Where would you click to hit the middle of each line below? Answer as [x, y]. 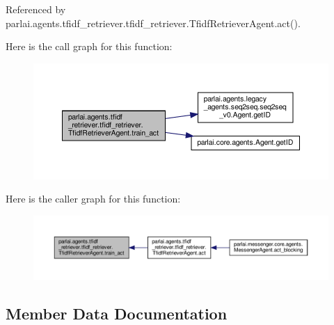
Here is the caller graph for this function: [93, 199]
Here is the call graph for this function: [89, 46]
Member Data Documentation [117, 313]
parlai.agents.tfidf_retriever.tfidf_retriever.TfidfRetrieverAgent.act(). [153, 23]
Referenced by [36, 9]
